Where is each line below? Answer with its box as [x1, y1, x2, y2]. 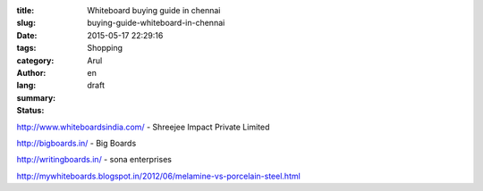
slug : [16, 18, 36, 29]
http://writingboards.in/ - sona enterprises [16, 154, 172, 165]
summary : [16, 92, 56, 103]
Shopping [87, 43, 123, 54]
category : [16, 54, 55, 66]
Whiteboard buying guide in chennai [87, 5, 221, 15]
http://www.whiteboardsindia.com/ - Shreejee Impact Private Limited [16, 121, 270, 132]
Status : [16, 105, 45, 116]
